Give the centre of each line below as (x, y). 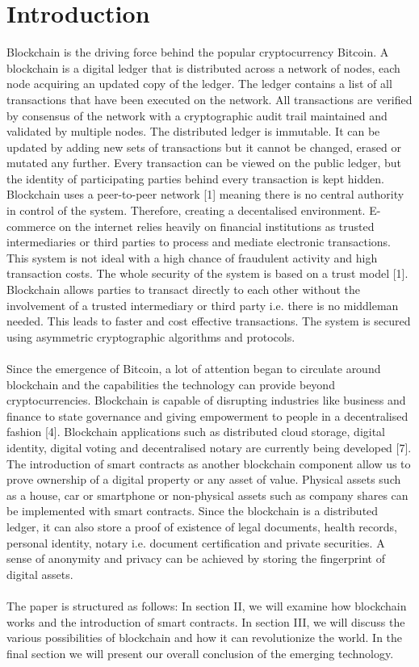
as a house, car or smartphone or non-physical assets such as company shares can (207, 495)
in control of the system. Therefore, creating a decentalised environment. (186, 210)
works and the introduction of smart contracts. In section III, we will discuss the (206, 621)
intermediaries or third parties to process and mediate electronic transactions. (199, 242)
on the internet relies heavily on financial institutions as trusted (217, 226)
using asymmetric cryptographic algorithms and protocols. (151, 336)
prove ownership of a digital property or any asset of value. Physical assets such (204, 479)
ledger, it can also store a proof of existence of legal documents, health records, (202, 526)
